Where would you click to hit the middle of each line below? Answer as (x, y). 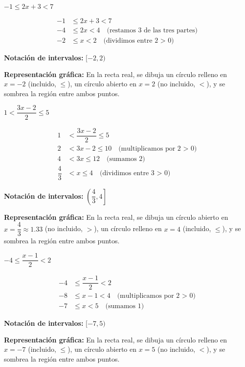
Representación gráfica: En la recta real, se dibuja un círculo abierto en (116, 217)
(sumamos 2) (126, 159)
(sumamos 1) (125, 306)
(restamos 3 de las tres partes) (152, 31)
